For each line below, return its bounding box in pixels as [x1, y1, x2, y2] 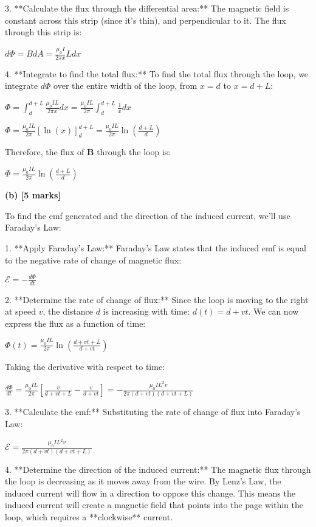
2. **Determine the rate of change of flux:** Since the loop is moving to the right [5, 293, 309, 305]
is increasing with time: [103, 305, 190, 318]
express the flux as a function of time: [5, 316, 146, 329]
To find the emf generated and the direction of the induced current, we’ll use [5, 209, 290, 222]
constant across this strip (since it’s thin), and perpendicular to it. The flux [5, 13, 286, 26]
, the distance [43, 305, 94, 318]
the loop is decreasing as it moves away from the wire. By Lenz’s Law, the [5, 475, 281, 487]
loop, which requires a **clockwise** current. [5, 511, 173, 523]
